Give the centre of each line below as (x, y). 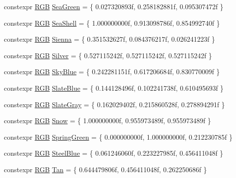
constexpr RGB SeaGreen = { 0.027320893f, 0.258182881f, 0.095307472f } (114, 6)
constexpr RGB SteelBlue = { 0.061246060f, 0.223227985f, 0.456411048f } (114, 153)
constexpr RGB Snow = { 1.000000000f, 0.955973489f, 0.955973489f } (108, 121)
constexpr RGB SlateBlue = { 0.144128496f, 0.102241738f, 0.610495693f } (114, 88)
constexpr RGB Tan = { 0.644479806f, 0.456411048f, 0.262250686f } (105, 169)
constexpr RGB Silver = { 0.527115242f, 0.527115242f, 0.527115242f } (108, 55)
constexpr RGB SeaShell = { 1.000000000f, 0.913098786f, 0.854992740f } (112, 23)
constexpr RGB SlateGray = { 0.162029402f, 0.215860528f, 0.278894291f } (115, 104)
